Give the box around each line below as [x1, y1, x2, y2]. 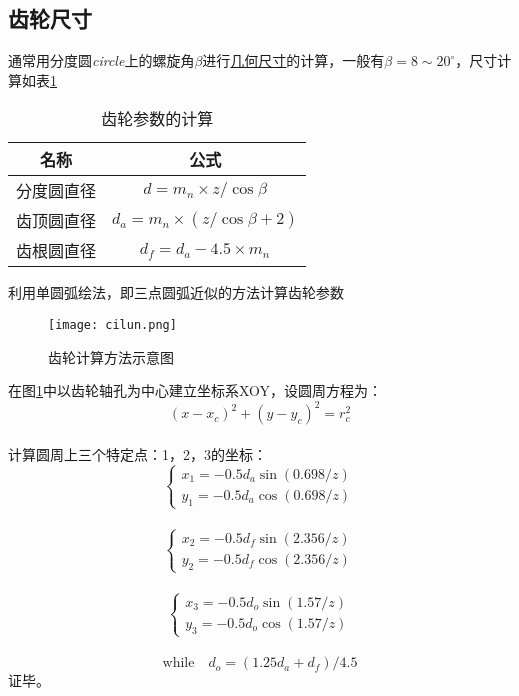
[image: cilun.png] [48, 317, 177, 332]
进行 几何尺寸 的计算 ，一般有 [202, 50, 385, 71]
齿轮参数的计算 [101, 107, 214, 131]
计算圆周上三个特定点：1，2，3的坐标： [8, 443, 267, 464]
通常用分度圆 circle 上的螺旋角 [8, 50, 195, 71]
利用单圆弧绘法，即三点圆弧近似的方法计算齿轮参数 [8, 282, 344, 303]
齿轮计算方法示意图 [48, 346, 174, 367]
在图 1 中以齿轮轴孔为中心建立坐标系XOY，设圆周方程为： [8, 380, 383, 401]
